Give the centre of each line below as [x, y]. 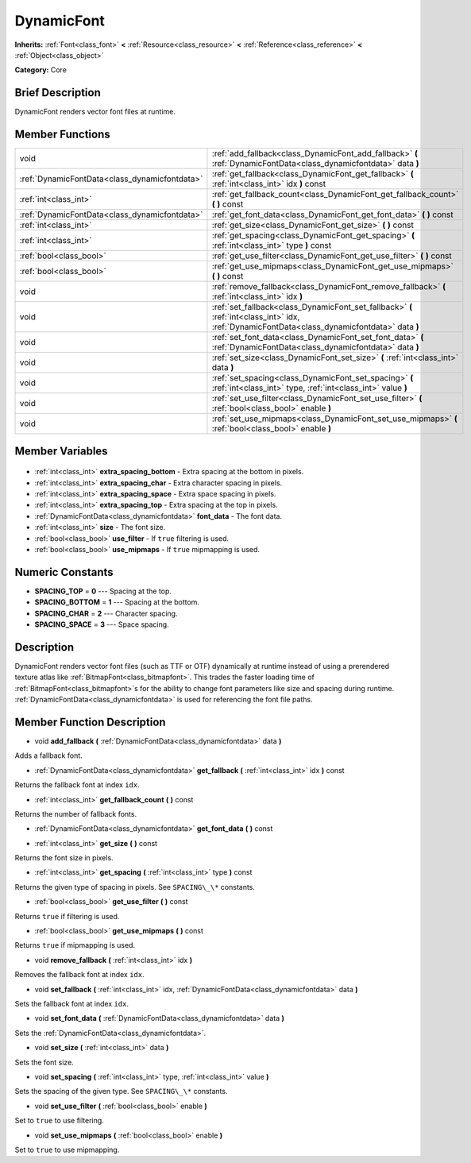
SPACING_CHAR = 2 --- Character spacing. [106, 613]
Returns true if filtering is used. [67, 916]
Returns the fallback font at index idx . [77, 785]
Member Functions [62, 135]
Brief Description [58, 93]
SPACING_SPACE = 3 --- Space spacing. [102, 624]
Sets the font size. [44, 1062]
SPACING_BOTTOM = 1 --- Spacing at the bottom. [117, 602]
